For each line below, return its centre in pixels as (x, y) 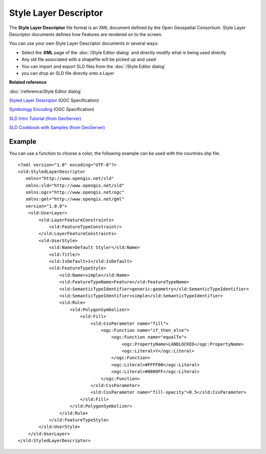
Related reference (28, 82)
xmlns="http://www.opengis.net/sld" (70, 178)
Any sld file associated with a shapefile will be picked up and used (89, 60)
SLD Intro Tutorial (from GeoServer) (45, 118)
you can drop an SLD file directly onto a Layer (68, 73)
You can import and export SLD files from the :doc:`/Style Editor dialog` (94, 66)
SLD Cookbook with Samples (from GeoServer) (57, 128)
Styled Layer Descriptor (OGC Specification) (54, 101)
